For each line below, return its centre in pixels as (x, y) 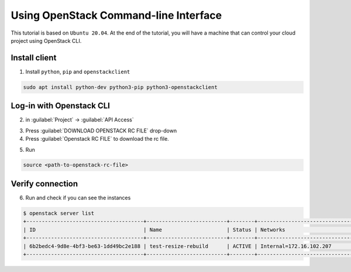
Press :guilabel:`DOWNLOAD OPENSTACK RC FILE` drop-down (101, 130)
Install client (34, 58)
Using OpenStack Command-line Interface (116, 15)
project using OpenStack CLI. (46, 40)
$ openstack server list (59, 213)
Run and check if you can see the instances (78, 198)
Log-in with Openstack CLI (61, 106)
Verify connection (44, 184)
